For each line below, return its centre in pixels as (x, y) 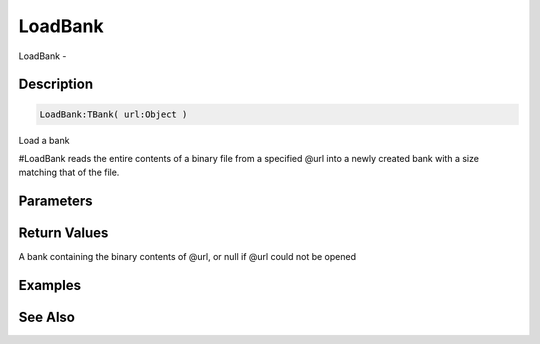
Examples (50, 285)
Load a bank (44, 140)
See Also (46, 317)
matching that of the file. (69, 172)
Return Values (63, 233)
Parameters (55, 201)
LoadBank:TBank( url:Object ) (113, 114)
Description (56, 84)
